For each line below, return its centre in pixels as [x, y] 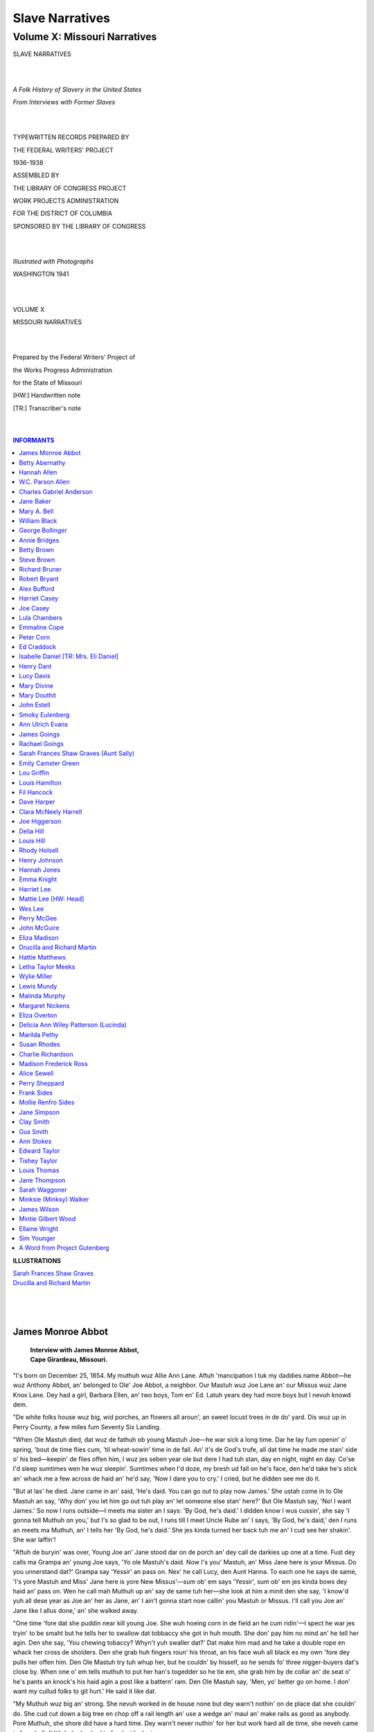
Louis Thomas [39, 1170]
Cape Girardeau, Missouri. [69, 1360]
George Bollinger [43, 531]
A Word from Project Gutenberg [64, 1248]
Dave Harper [37, 802]
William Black [38, 521]
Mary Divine [36, 685]
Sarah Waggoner [43, 1190]
